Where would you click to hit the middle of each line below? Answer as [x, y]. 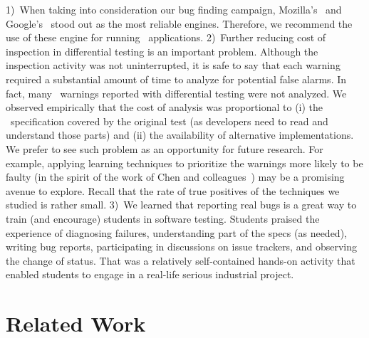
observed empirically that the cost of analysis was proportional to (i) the [165, 107]
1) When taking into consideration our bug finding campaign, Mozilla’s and [174, 9]
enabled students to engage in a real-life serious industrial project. [150, 274]
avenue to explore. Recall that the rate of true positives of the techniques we [173, 190]
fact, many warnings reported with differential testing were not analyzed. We [176, 93]
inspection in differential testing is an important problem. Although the [162, 51]
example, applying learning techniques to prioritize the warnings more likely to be [184, 163]
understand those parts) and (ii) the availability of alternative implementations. [180, 135]
